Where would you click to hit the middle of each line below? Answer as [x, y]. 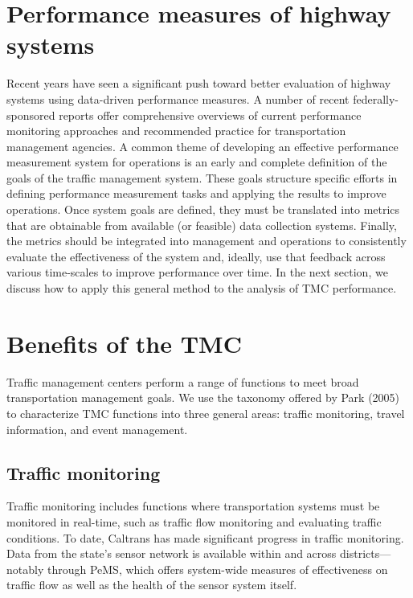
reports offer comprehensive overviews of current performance [210, 115]
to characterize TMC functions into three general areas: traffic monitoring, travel [206, 413]
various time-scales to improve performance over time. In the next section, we [197, 272]
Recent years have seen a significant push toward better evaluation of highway [199, 83]
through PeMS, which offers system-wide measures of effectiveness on [217, 569]
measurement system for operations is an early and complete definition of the [197, 162]
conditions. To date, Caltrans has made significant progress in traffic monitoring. [205, 537]
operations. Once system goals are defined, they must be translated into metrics [203, 209]
